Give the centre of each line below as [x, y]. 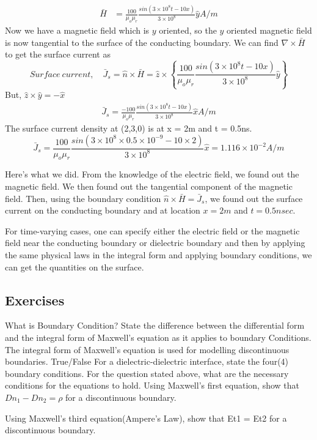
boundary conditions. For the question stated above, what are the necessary [147, 373]
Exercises [35, 300]
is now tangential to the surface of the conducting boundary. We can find [142, 42]
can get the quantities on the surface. [75, 267]
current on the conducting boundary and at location [103, 210]
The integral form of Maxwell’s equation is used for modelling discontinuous [147, 349]
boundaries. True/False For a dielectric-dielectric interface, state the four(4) [147, 361]
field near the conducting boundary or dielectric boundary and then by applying [155, 243]
